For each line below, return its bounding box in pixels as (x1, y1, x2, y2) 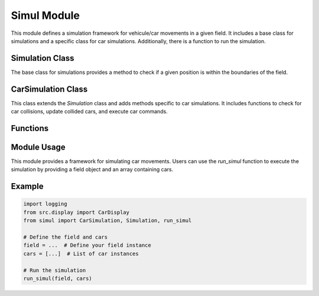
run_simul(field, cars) (23, 275, 93, 282)
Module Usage (11, 142, 66, 152)
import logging (23, 201, 67, 207)
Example (11, 181, 44, 191)
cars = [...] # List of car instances (23, 250, 139, 257)
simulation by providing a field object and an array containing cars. (11, 166, 174, 173)
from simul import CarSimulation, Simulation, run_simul (23, 217, 192, 224)
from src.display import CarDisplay (23, 209, 130, 216)
